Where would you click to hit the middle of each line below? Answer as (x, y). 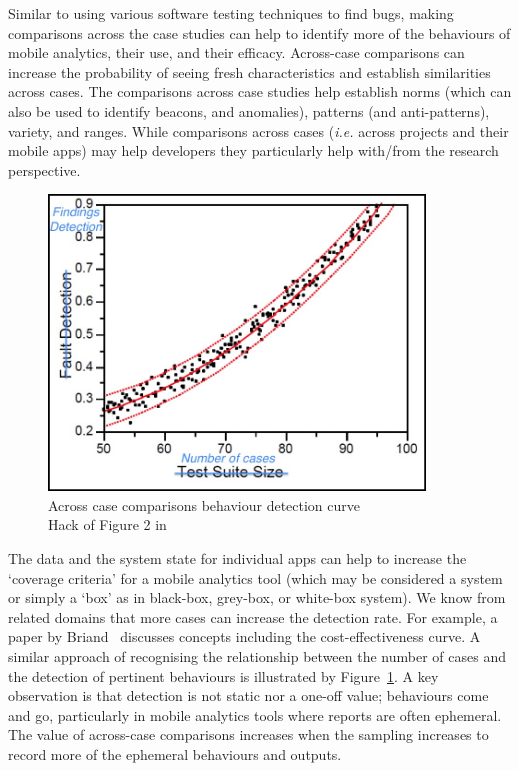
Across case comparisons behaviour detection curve (204, 504)
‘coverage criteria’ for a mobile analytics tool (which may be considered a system (255, 577)
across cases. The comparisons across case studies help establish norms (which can (260, 91)
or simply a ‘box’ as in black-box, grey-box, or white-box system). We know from (257, 597)
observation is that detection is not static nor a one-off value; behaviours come (248, 695)
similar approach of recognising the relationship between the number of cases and (257, 655)
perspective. (44, 169)
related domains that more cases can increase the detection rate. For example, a (253, 616)
